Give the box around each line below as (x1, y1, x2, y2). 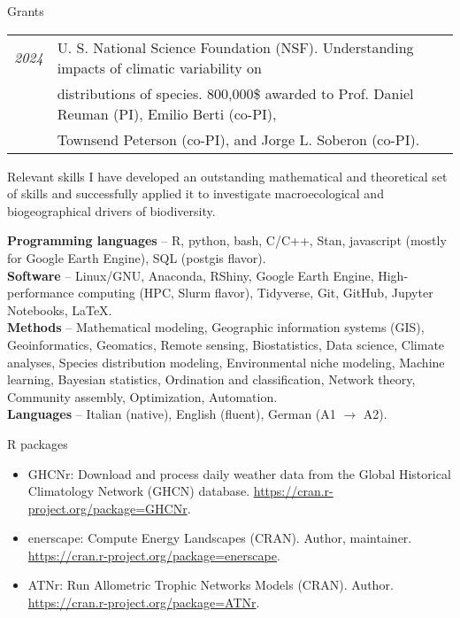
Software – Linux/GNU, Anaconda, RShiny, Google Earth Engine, (7, 266, 374, 284)
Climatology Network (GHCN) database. (27, 482, 250, 500)
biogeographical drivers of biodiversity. (7, 201, 216, 220)
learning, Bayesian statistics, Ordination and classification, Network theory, (7, 370, 416, 389)
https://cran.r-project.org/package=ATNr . (27, 593, 260, 612)
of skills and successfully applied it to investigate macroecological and (7, 184, 384, 203)
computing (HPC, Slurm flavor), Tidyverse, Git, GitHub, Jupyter (78, 283, 433, 302)
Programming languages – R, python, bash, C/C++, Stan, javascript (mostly (7, 231, 447, 250)
